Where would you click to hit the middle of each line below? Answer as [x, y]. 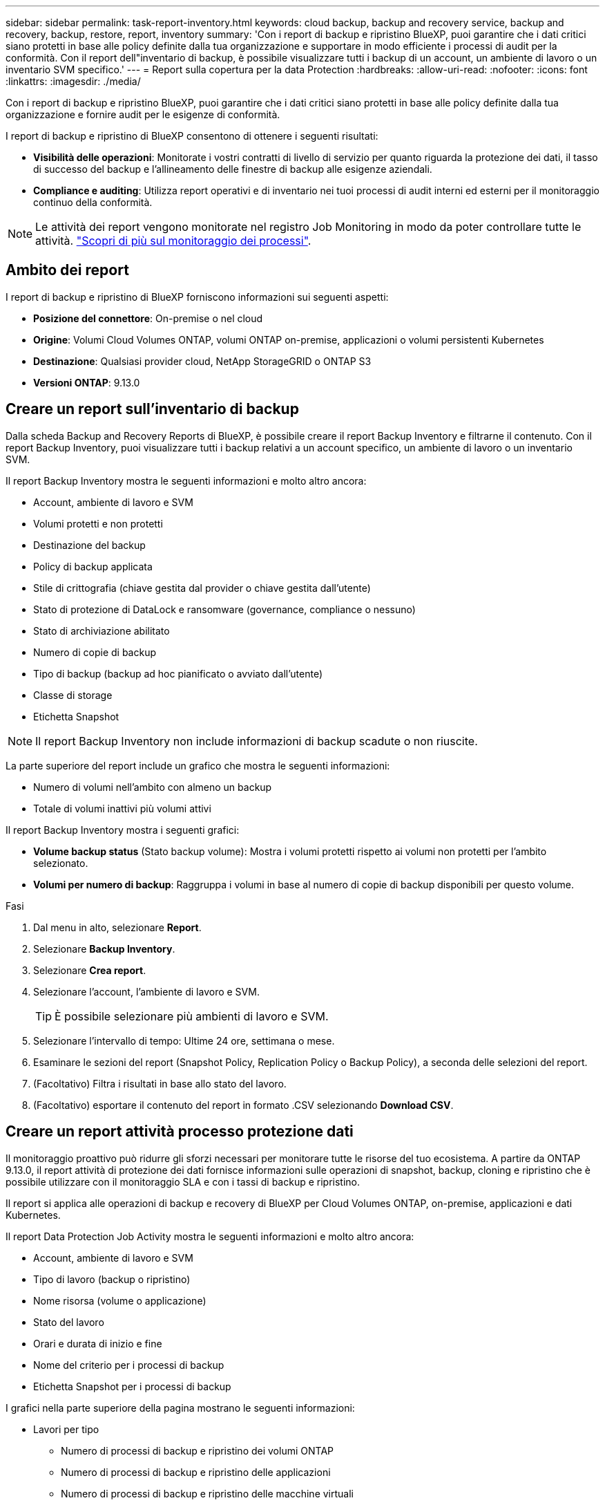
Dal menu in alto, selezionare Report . [117, 927]
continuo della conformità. [93, 202]
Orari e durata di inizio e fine [98, 1343]
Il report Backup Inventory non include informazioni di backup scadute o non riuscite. [257, 741]
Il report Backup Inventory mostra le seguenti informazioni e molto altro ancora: [186, 480]
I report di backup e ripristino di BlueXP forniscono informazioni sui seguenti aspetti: [197, 297]
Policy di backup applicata [93, 566]
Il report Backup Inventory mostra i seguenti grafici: [123, 830]
